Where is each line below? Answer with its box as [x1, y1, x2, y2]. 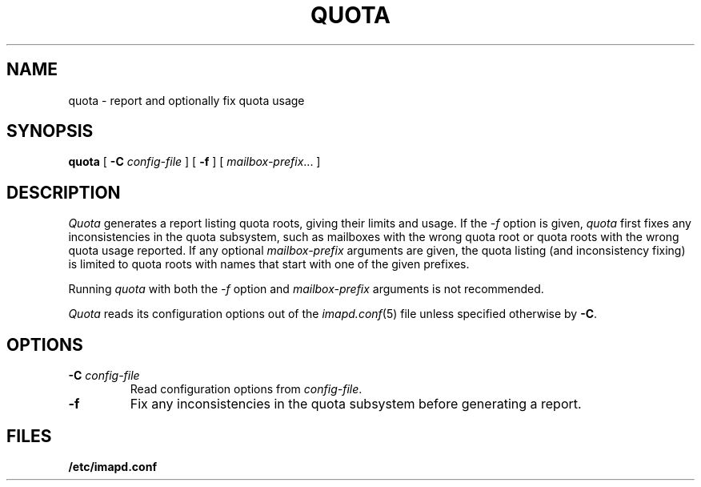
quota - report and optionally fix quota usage [68, 93, 305, 107]
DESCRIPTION [6, 182, 121, 203]
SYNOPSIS [6, 121, 94, 142]
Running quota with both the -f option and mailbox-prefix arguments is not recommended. [68, 282, 544, 296]
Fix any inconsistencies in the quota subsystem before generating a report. [130, 396, 582, 413]
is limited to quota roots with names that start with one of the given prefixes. [68, 257, 470, 272]
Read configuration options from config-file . [130, 382, 363, 396]
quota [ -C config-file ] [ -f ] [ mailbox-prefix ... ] [68, 155, 321, 169]
